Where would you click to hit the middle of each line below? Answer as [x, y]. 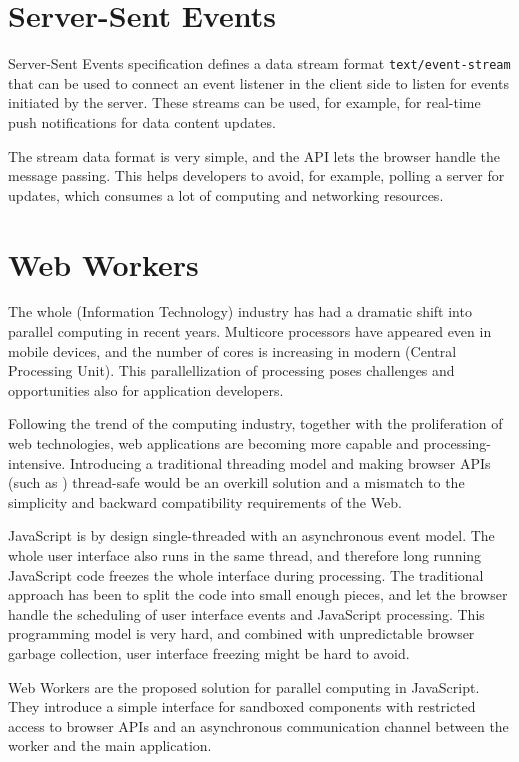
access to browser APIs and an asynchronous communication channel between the [258, 725]
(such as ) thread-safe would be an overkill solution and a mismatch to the [236, 482]
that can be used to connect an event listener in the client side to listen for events [258, 82]
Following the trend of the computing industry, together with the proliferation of [255, 423]
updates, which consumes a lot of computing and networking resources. [226, 194]
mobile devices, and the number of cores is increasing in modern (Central [232, 350]
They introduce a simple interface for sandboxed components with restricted [242, 706]
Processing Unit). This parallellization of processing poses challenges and [231, 370]
